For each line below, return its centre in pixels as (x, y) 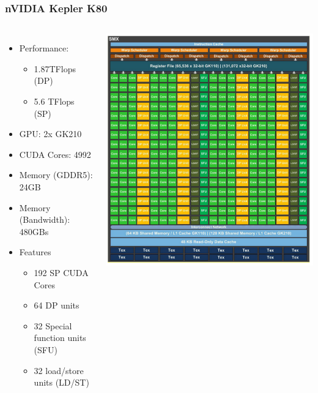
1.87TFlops (55, 68)
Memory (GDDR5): (56, 175)
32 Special (53, 325)
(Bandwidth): (45, 219)
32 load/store (59, 370)
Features (35, 252)
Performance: (44, 48)
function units (60, 338)
